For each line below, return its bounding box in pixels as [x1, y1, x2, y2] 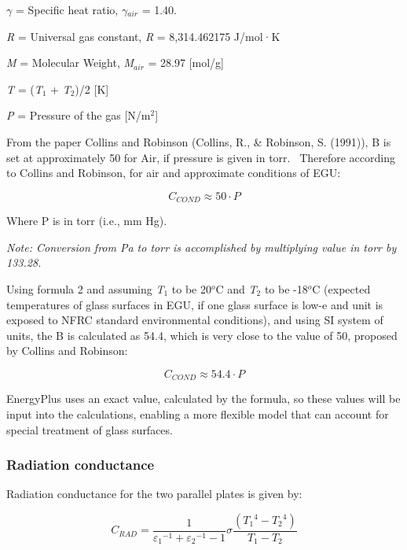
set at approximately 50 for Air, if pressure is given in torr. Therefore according [6, 149, 395, 165]
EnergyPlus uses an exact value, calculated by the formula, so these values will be [6, 390, 401, 407]
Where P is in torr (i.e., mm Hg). [6, 212, 167, 229]
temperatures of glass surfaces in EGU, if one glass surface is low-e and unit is [6, 296, 383, 312]
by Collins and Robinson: [6, 342, 128, 359]
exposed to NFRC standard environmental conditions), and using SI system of [6, 312, 383, 328]
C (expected [312, 280, 371, 297]
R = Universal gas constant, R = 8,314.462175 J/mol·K [6, 28, 280, 44]
